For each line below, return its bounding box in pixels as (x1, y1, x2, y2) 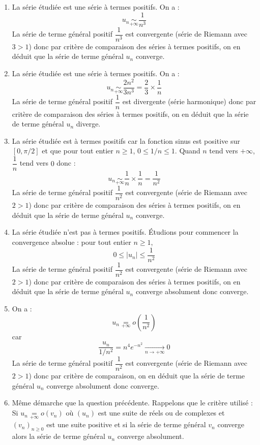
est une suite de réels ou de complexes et (98, 407, 225, 418)
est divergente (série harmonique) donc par (122, 96, 256, 107)
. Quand (175, 145, 200, 156)
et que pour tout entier (42, 145, 113, 156)
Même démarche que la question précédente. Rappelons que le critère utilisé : (12, 397, 253, 408)
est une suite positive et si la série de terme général (46, 419, 206, 430)
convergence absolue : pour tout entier (12, 237, 131, 247)
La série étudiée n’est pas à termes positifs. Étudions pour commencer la (12, 227, 239, 237)
